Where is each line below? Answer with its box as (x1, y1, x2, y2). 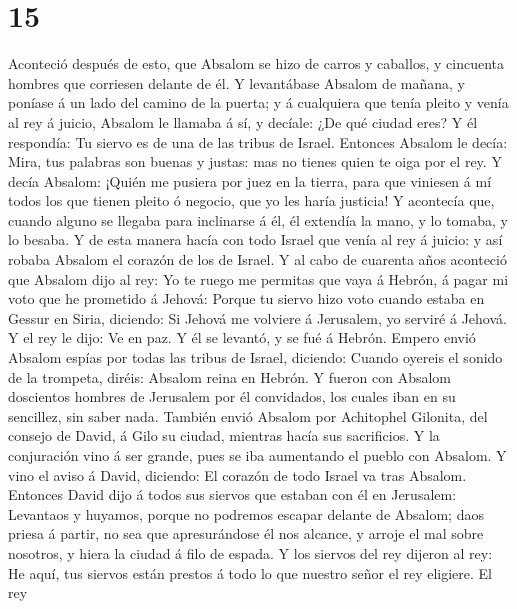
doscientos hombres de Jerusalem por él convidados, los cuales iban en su (8, 386, 456, 407)
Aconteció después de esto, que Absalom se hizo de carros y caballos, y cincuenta (8, 53, 504, 74)
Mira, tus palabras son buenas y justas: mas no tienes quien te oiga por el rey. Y (8, 151, 502, 172)
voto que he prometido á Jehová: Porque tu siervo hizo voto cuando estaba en (8, 288, 485, 309)
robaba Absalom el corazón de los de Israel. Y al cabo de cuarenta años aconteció (8, 249, 507, 270)
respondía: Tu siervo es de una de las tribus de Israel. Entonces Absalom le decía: (8, 131, 508, 152)
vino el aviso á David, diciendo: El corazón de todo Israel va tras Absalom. (8, 464, 467, 485)
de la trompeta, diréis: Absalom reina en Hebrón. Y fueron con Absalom (8, 366, 451, 387)
